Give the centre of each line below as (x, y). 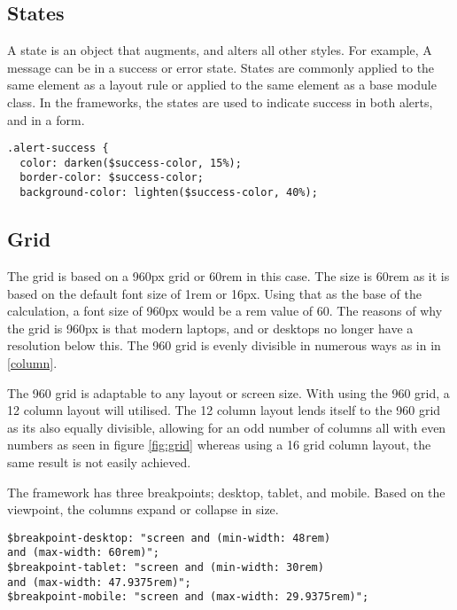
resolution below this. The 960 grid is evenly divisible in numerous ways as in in (224, 345)
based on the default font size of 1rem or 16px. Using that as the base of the (214, 293)
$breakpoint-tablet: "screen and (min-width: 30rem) (166, 568)
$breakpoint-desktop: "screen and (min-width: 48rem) (169, 538)
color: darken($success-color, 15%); (131, 163)
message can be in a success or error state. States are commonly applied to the (221, 67)
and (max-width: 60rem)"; (83, 553)
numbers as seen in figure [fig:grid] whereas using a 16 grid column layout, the (219, 445)
